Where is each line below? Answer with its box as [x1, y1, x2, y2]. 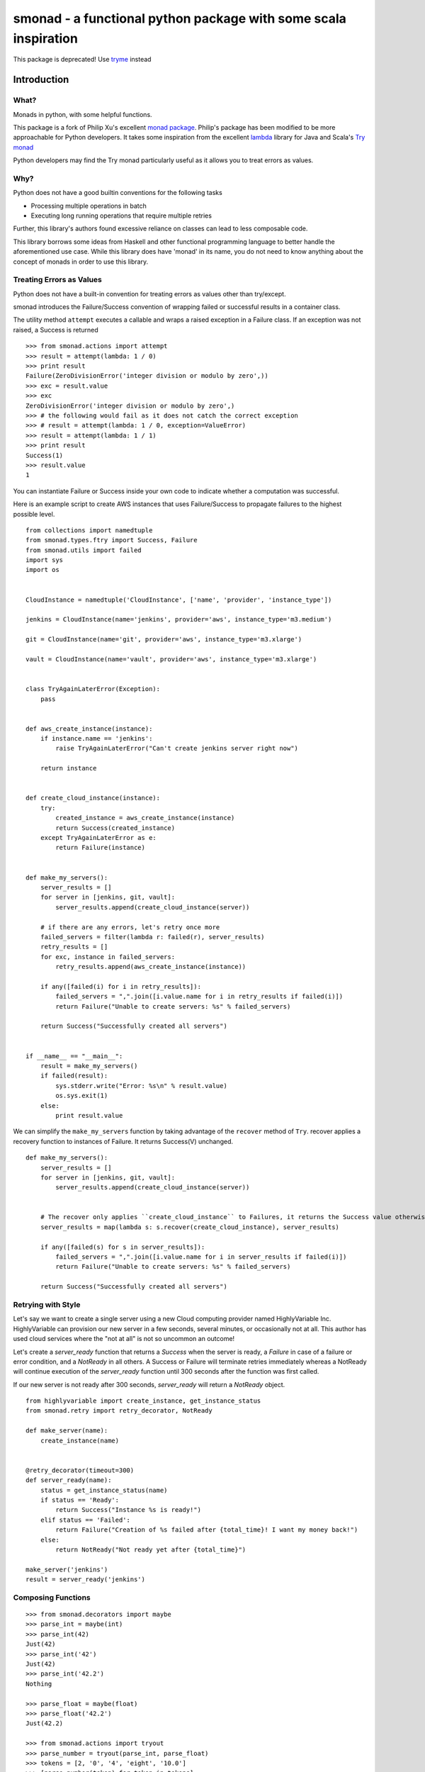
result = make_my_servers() [40, 1062, 138, 1070]
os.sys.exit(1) [55, 1092, 108, 1100]
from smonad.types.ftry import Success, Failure [25, 536, 198, 544]
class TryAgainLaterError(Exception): [25, 685, 161, 693]
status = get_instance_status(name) [40, 1486, 168, 1494]
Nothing [25, 1680, 52, 1688]
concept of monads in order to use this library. [13, 257, 149, 266]
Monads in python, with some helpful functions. [13, 110, 152, 118]
